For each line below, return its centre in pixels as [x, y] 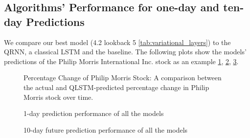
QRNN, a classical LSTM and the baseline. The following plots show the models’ [125, 52]
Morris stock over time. [58, 97]
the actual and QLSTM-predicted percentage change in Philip [116, 87]
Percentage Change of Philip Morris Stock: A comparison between [123, 78]
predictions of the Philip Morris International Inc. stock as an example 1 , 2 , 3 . [121, 61]
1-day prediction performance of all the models [94, 113]
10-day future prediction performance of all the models [106, 129]
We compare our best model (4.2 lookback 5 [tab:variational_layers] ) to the [117, 42]
